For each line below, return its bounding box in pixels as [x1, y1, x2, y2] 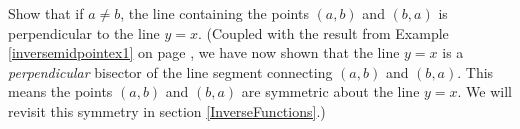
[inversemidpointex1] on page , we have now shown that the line [8, 42, 400, 63]
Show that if [8, 3, 84, 23]
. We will [457, 81, 513, 102]
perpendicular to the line [8, 22, 160, 43]
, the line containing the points [120, 3, 309, 23]
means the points [8, 81, 113, 102]
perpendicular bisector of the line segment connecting [8, 61, 333, 82]
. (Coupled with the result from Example [197, 22, 449, 43]
